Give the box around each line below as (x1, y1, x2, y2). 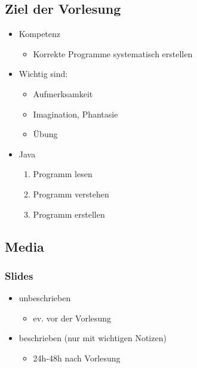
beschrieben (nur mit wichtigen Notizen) (19, 332, 167, 344)
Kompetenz (19, 27, 61, 40)
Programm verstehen (33, 187, 109, 200)
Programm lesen (33, 168, 93, 180)
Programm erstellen (33, 208, 105, 220)
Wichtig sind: (19, 67, 68, 80)
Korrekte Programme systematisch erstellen (33, 47, 193, 60)
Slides (5, 268, 33, 283)
